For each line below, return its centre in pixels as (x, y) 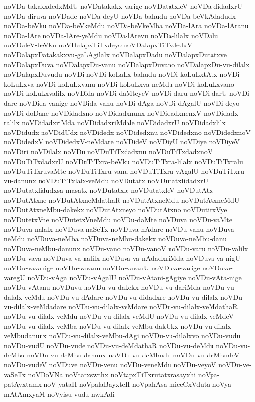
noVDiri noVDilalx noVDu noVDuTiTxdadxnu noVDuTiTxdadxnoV (108, 151)
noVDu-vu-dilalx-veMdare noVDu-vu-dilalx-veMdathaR (153, 306)
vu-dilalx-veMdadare (35, 306)
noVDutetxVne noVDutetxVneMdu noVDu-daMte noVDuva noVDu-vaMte (118, 219)
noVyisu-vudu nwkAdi (81, 393)
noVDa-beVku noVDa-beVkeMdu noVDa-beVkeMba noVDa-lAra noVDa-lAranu (126, 25)
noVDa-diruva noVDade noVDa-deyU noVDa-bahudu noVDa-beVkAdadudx (120, 16)
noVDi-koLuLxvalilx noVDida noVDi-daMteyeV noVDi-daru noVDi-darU (116, 93)
